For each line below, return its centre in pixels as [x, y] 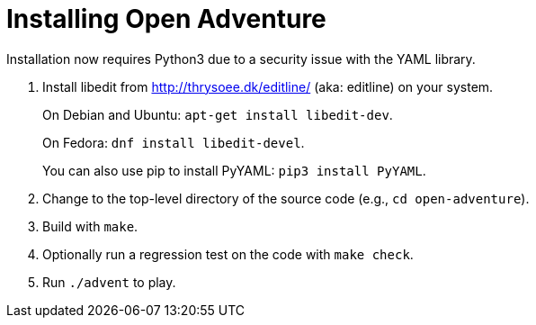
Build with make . [90, 226]
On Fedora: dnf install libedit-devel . [174, 142]
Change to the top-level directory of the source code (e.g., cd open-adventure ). [286, 198]
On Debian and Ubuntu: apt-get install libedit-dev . [218, 114]
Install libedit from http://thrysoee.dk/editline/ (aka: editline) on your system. [268, 86]
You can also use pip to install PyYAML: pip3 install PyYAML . [234, 170]
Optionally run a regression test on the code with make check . [228, 254]
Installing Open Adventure [166, 19]
